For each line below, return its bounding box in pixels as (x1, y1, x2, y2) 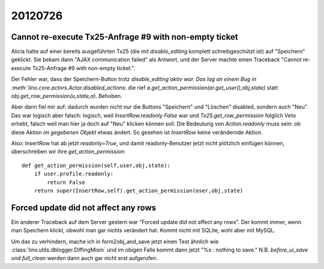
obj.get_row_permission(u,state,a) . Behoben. (11, 92, 122, 100)
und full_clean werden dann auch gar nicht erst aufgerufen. (11, 255, 158, 262)
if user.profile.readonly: (34, 171, 114, 177)
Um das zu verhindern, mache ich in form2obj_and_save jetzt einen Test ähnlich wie (11, 238, 219, 245)
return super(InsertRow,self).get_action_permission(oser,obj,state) (34, 187, 244, 194)
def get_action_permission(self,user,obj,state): (22, 162, 171, 169)
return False (47, 179, 85, 186)
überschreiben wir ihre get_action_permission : (11, 148, 126, 156)
